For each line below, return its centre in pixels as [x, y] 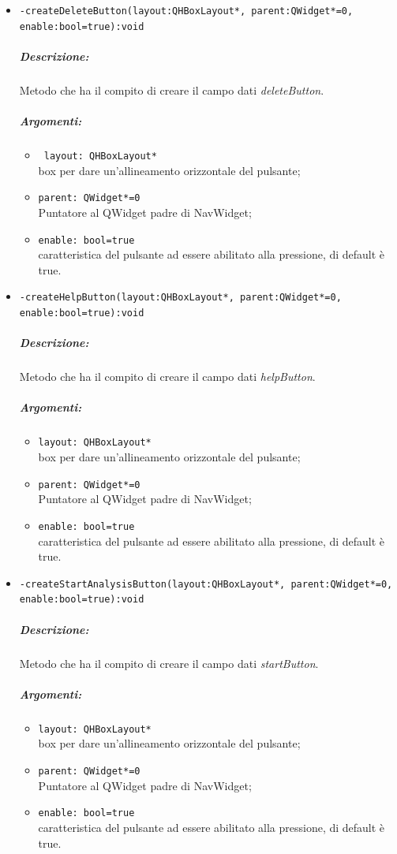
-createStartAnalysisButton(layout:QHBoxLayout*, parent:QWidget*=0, [206, 584]
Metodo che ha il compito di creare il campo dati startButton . [169, 663]
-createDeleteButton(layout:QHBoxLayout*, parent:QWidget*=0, [186, 11]
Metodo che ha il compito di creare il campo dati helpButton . [167, 377]
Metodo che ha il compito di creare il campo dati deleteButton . [172, 90]
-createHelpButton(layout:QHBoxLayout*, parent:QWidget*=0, [180, 298]
